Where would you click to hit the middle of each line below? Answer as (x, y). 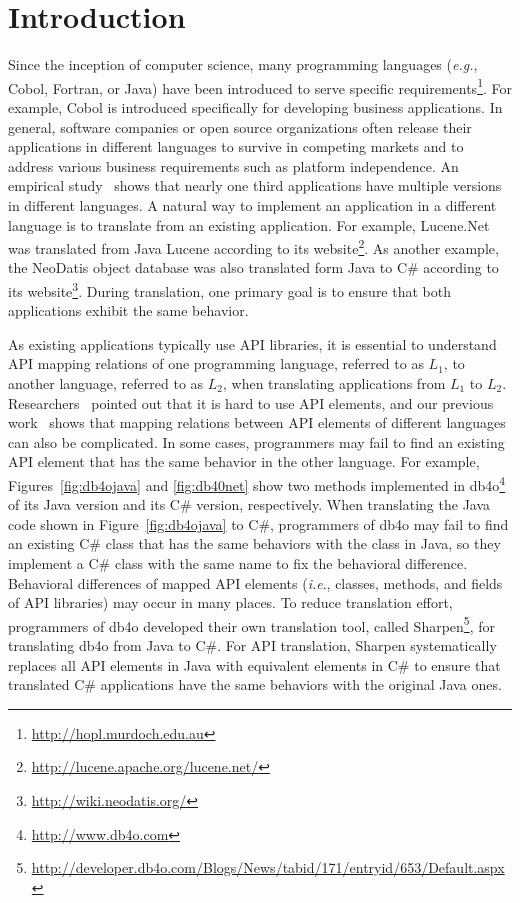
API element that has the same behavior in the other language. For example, (244, 461)
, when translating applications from (334, 383)
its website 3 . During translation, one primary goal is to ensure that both (229, 289)
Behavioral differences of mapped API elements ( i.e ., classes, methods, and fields (255, 582)
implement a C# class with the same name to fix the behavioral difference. (238, 563)
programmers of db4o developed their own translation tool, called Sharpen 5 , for (251, 624)
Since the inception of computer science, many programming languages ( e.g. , (243, 64)
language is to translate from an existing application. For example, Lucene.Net (249, 224)
